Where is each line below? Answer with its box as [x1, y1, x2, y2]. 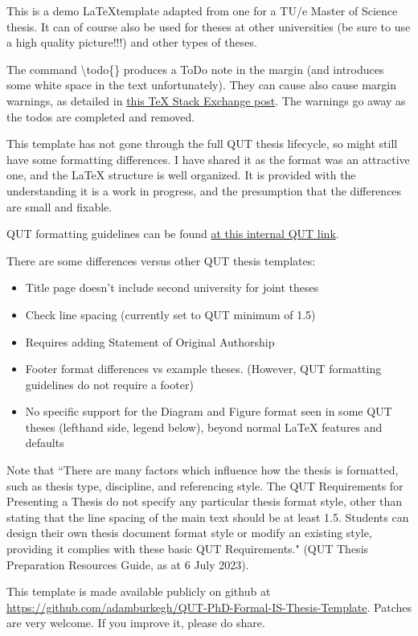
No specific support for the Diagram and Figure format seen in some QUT [25, 403, 392, 420]
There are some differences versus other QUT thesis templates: [6, 252, 316, 269]
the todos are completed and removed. [6, 108, 195, 125]
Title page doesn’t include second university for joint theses [25, 279, 319, 296]
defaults [25, 434, 64, 451]
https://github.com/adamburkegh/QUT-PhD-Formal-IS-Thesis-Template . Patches [6, 598, 412, 615]
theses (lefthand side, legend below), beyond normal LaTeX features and [25, 418, 383, 435]
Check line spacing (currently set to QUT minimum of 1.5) [25, 306, 316, 322]
